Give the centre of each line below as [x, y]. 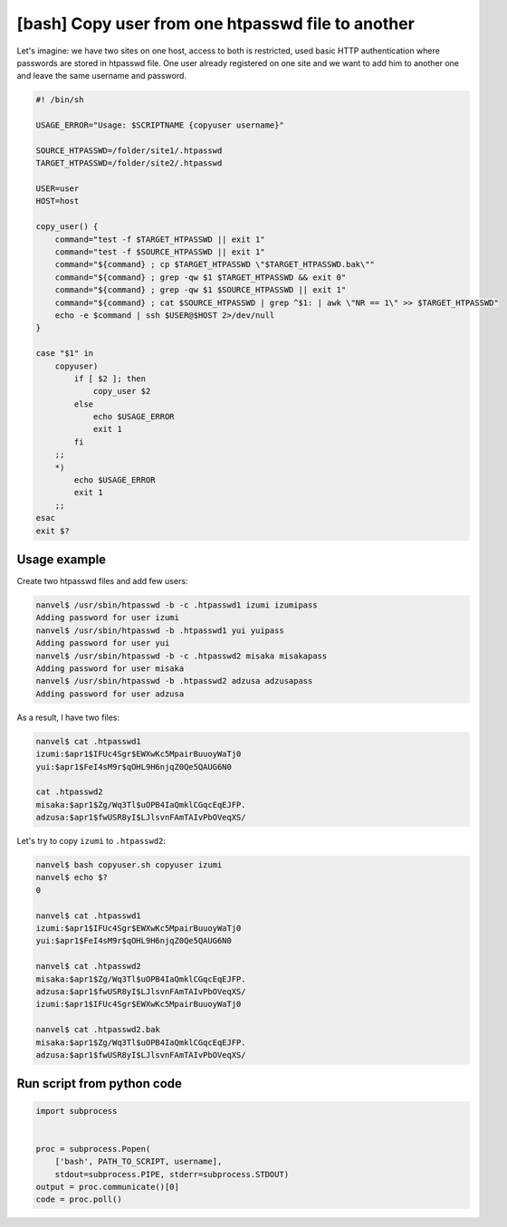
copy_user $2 [122, 391]
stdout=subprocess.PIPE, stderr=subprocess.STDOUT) [172, 1174]
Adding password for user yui [103, 643]
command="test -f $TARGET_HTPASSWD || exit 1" [160, 239]
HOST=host [57, 201]
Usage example [62, 560]
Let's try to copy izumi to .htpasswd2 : [91, 841]
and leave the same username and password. [102, 76]
